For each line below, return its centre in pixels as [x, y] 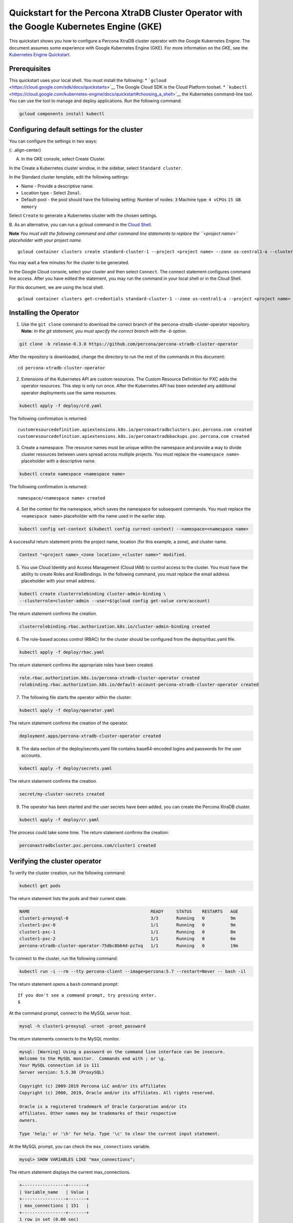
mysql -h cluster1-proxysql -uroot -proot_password [83, 1026]
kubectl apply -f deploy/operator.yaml [67, 710]
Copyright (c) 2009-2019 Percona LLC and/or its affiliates [93, 1086]
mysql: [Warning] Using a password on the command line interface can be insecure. [122, 1052]
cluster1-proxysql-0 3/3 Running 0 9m [127, 918]
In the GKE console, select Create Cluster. [63, 159]
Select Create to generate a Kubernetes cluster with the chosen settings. [83, 216]
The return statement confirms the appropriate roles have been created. [81, 665]
